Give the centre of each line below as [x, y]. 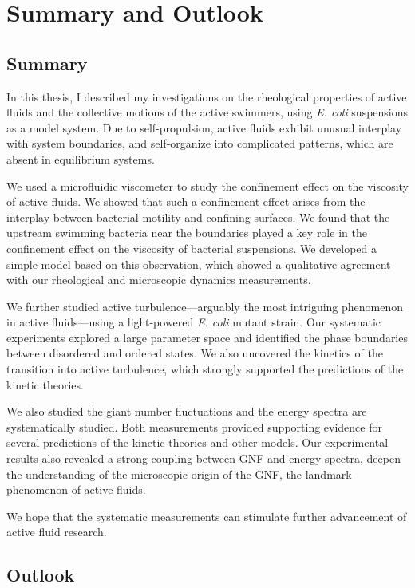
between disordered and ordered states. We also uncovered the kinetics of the [195, 353]
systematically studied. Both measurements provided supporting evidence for [194, 426]
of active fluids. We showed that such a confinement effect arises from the [186, 201]
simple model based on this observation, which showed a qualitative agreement [199, 264]
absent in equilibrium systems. [81, 158]
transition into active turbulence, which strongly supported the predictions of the [205, 369]
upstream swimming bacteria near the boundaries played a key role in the [187, 233]
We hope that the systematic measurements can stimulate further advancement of [207, 516]
